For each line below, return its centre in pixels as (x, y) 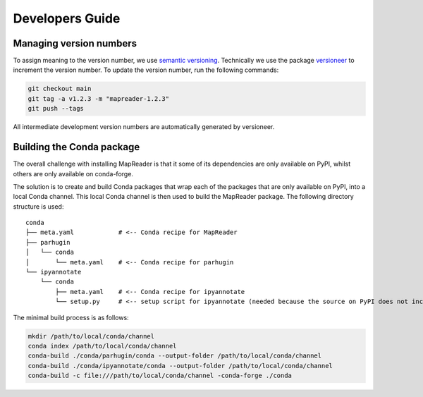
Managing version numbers (75, 43)
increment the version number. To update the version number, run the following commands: (146, 70)
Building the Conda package (76, 147)
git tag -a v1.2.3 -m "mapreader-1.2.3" (98, 98)
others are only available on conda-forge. (73, 173)
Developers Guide (67, 18)
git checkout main (60, 89)
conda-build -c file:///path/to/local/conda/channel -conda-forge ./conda (160, 376)
